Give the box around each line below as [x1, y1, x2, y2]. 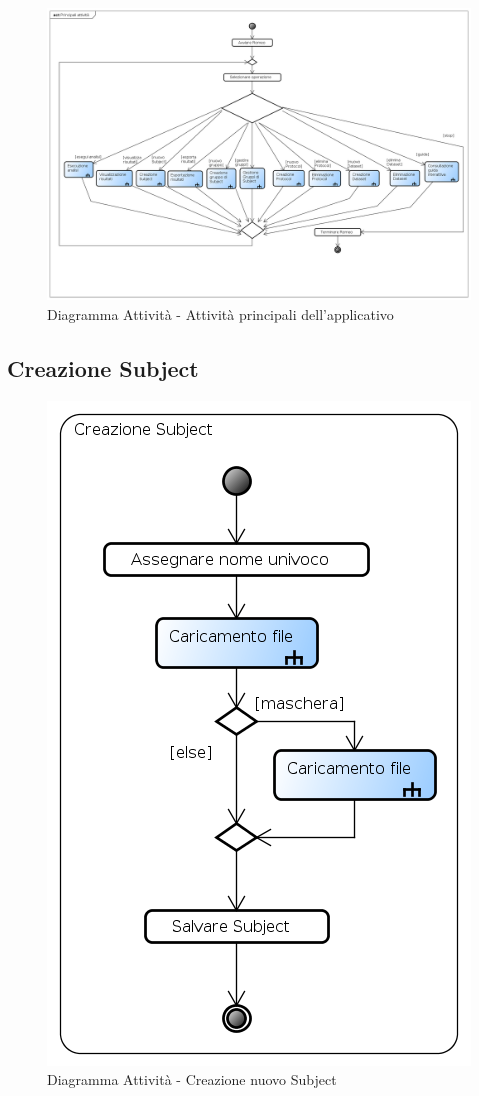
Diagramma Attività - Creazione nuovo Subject [47, 1069, 337, 1090]
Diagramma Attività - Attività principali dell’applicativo [47, 303, 394, 324]
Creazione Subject [7, 352, 199, 383]
